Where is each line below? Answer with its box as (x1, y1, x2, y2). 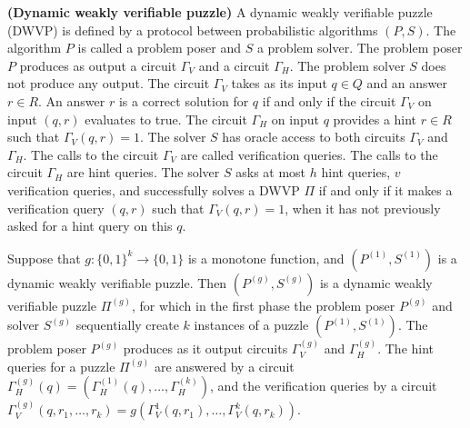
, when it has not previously (285, 198, 441, 217)
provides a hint (333, 109, 417, 128)
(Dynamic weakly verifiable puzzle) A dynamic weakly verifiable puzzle (7, 3, 433, 21)
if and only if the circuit (262, 91, 396, 110)
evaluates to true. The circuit (85, 109, 247, 128)
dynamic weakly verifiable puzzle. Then (7, 273, 227, 292)
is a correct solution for (118, 91, 249, 110)
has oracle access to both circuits (222, 127, 405, 146)
